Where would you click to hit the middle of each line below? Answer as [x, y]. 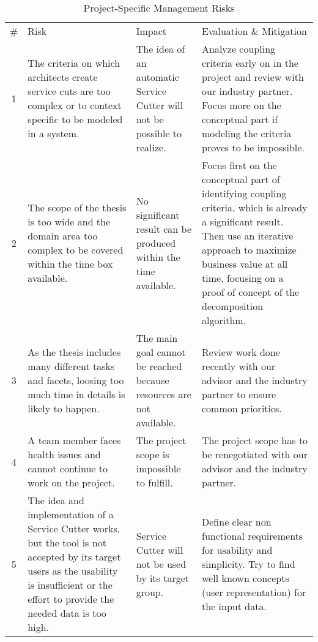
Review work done [241, 352]
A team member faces [74, 440]
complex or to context [75, 105]
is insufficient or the [70, 585]
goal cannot [161, 352]
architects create [63, 77]
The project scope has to [255, 440]
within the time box [70, 264]
